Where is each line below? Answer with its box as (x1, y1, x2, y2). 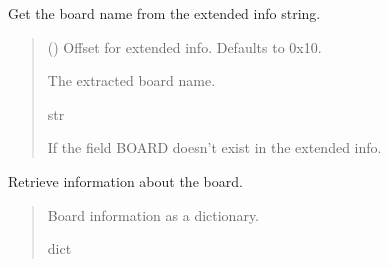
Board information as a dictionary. (47, 204, 259, 225)
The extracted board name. (47, 70, 216, 91)
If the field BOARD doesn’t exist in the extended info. (47, 137, 382, 158)
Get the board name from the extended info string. (8, 3, 321, 23)
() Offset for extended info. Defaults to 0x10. (47, 36, 322, 57)
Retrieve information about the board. (8, 170, 243, 191)
